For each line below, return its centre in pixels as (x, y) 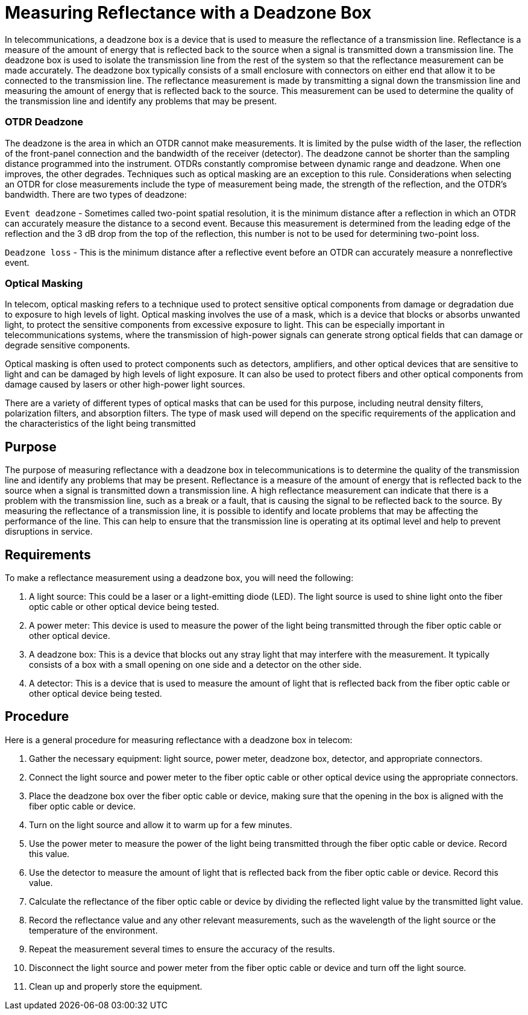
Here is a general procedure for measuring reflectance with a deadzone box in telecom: (179, 740)
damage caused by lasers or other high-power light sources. (125, 385)
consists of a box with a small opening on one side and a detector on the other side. (195, 664)
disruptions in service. (49, 532)
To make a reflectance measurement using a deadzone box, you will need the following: (179, 577)
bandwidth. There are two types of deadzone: (96, 194)
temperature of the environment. (93, 930)
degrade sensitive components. (68, 345)
